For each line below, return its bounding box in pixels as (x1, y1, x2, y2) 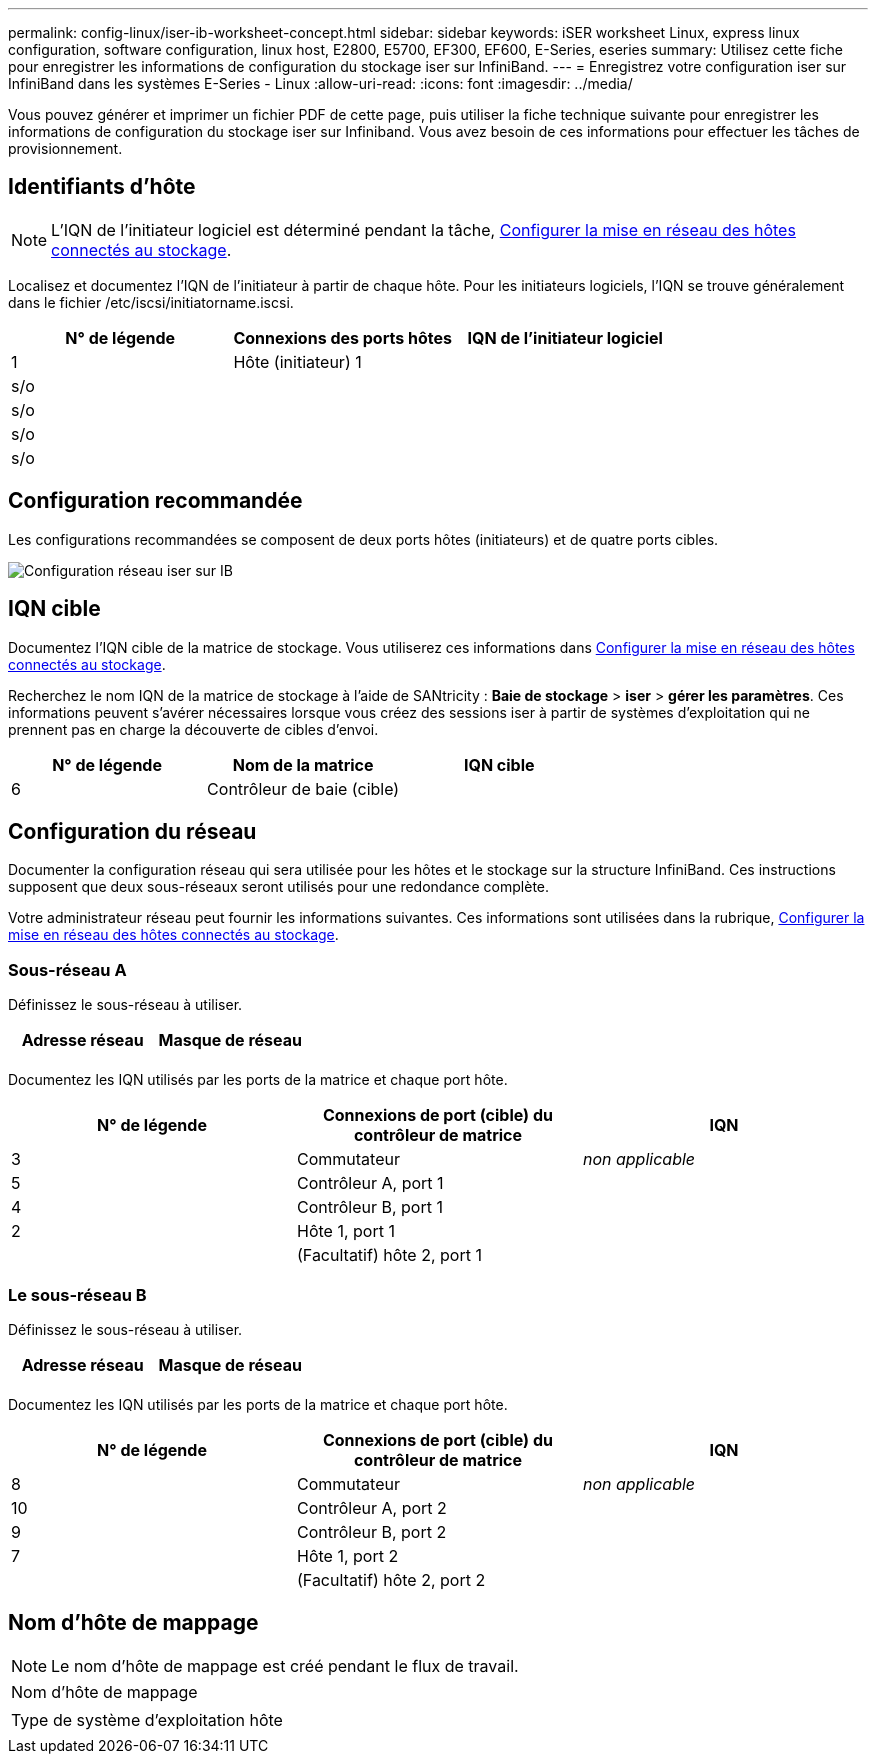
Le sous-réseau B (8, 1284, 147, 1305)
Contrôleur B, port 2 (296, 1521, 447, 1542)
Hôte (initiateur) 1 (233, 351, 362, 372)
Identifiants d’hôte (8, 174, 196, 200)
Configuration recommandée (8, 488, 303, 514)
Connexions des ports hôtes (233, 327, 452, 348)
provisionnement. (8, 140, 123, 157)
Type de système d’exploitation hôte (11, 1709, 283, 1730)
